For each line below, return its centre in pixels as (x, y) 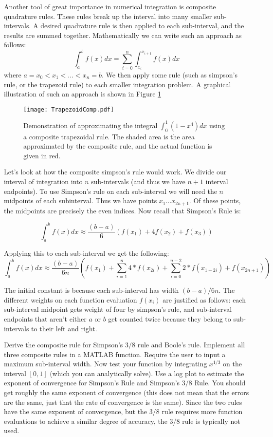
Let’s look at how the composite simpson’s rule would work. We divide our (115, 172)
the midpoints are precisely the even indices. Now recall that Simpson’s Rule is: (122, 210)
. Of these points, (215, 200)
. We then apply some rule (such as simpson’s (170, 74)
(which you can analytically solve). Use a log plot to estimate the (147, 373)
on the (232, 364)
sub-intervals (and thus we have (138, 181)
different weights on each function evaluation (71, 299)
